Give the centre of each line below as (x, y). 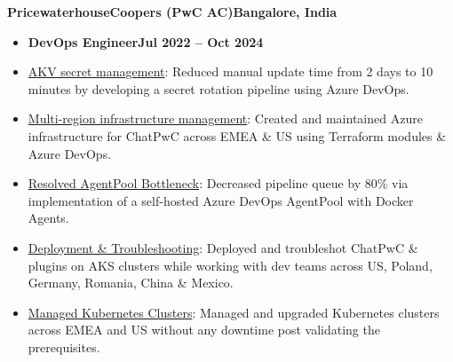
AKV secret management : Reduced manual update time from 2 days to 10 (230, 71)
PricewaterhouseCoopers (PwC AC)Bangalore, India (172, 12)
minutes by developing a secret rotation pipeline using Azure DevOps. (219, 88)
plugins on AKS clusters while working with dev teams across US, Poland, (230, 265)
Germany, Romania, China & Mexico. (131, 283)
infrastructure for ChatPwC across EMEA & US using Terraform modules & (237, 135)
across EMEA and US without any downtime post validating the (204, 330)
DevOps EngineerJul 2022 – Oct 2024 (146, 41)
